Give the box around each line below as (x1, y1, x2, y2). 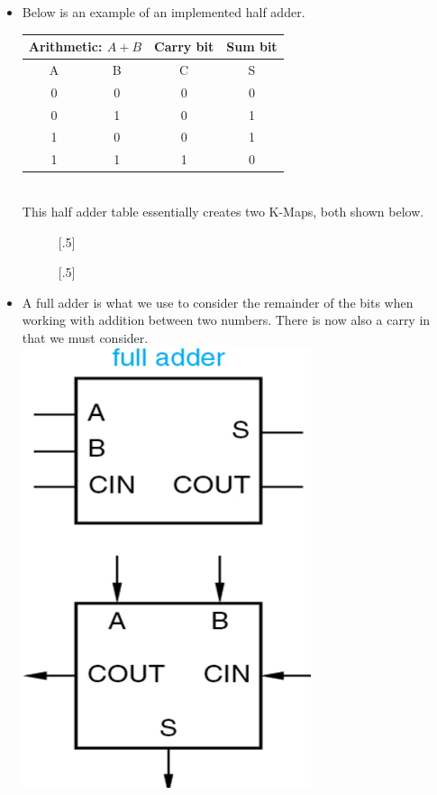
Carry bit (154, 37, 214, 56)
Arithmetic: (28, 37, 103, 56)
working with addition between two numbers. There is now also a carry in (22, 310, 431, 329)
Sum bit (226, 37, 278, 56)
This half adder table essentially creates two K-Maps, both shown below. (22, 202, 424, 220)
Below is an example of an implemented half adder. (22, 3, 305, 21)
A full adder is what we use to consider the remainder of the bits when (22, 292, 414, 311)
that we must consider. (22, 328, 149, 347)
